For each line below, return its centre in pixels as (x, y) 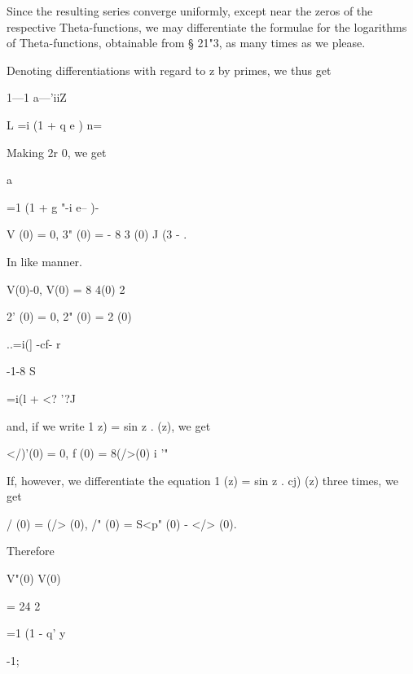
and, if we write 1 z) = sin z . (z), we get (109, 425)
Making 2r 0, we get (57, 152)
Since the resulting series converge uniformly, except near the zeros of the (190, 11)
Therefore (31, 551)
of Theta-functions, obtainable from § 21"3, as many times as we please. (186, 43)
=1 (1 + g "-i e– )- (53, 206)
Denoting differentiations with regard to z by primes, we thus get (169, 70)
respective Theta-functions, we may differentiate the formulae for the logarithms (207, 26)
